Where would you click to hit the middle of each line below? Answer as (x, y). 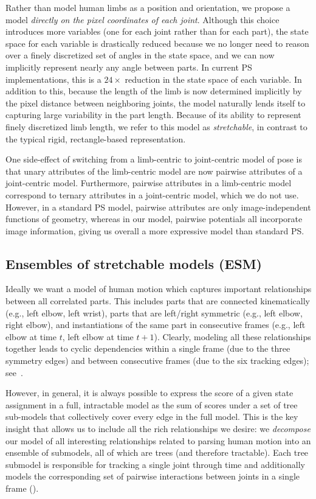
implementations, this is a (53, 79)
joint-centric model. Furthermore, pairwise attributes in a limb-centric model (149, 183)
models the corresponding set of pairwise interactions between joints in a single (153, 476)
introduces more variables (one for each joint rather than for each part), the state (157, 31)
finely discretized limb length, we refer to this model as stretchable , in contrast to (156, 126)
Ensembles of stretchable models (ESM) (134, 263)
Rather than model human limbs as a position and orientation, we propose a (148, 7)
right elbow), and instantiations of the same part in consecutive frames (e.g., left (156, 325)
